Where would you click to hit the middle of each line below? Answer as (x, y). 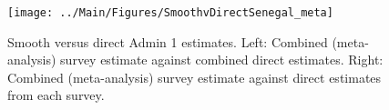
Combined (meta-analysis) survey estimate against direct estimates (194, 77)
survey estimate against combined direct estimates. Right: (222, 60)
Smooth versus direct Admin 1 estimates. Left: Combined (168, 41)
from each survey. (56, 95)
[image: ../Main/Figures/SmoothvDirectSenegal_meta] (170, 13)
